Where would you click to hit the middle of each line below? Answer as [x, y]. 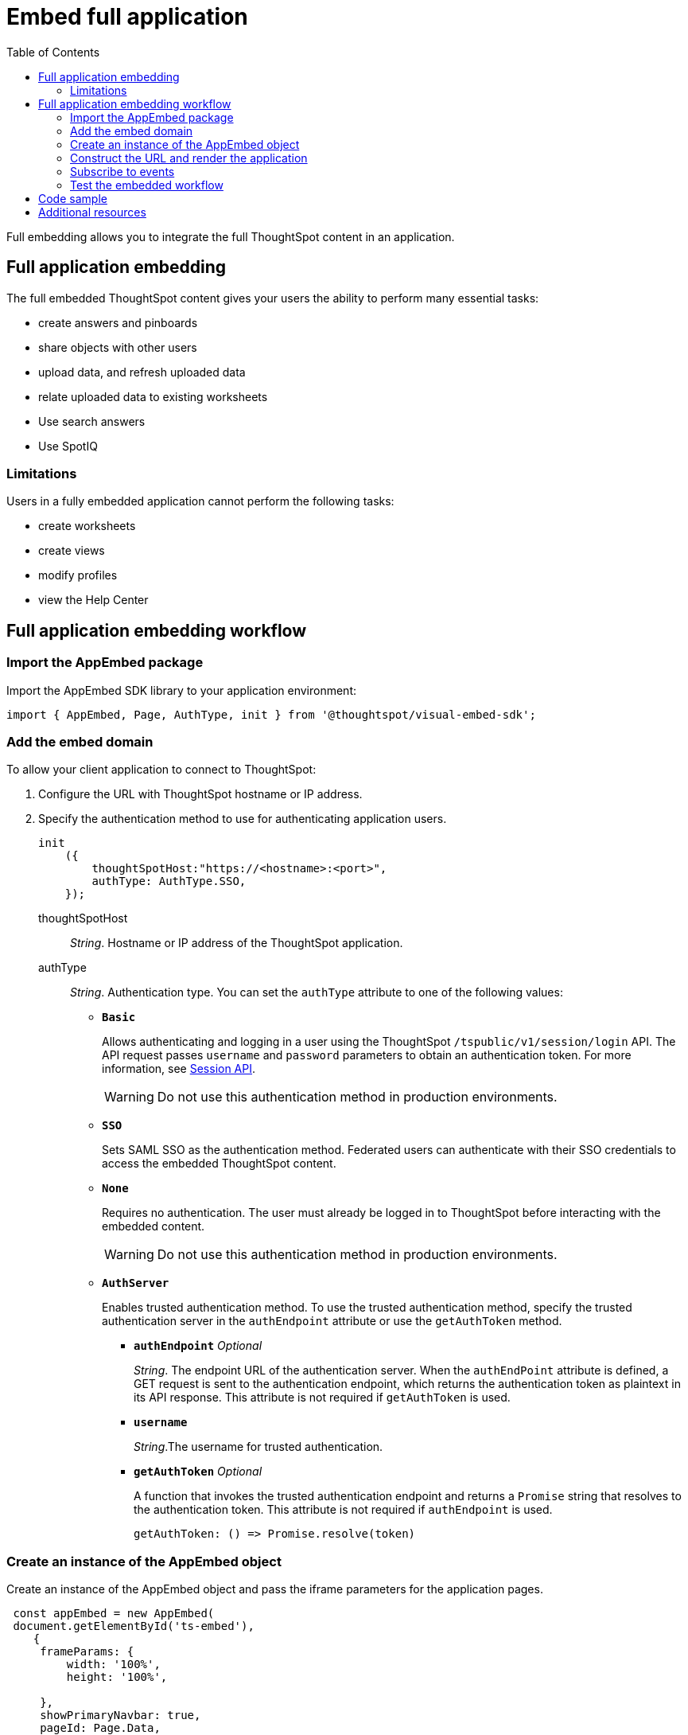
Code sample [73, 198]
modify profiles [78, 575]
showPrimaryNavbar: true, [120, 1716]
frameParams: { [87, 1652]
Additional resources [92, 212]
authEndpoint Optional [198, 1346]
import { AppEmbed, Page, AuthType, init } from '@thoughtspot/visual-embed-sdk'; [271, 714]
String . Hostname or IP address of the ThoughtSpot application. [237, 943]
